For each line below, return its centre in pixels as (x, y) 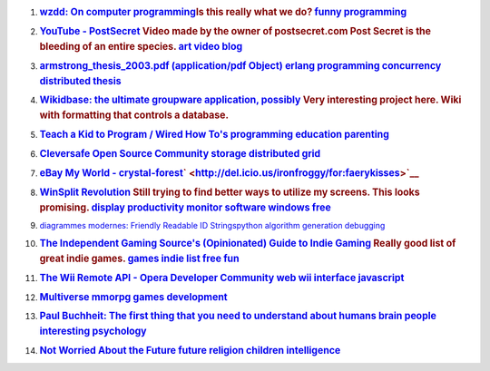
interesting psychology (93, 331)
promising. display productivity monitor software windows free (185, 207)
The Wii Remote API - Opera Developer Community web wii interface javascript (222, 278)
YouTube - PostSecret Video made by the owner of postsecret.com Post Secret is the (235, 31)
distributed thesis (80, 81)
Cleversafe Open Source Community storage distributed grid (180, 154)
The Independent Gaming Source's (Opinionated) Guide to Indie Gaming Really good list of (248, 243)
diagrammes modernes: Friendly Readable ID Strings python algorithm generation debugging (212, 225)
